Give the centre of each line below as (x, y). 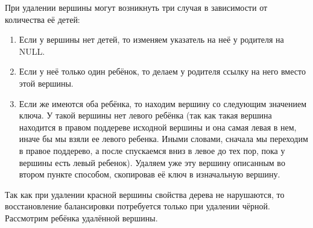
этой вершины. (46, 83)
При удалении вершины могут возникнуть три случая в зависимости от (136, 7)
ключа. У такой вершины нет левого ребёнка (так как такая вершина (145, 115)
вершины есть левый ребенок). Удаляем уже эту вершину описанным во (152, 162)
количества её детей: (43, 19)
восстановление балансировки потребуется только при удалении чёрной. (138, 206)
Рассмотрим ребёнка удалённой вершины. (81, 217)
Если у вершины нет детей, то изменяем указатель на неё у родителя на (151, 39)
